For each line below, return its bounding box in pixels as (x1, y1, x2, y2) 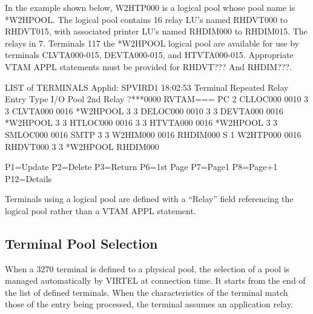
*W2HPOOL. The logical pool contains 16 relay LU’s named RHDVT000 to (5, 13, 288, 25)
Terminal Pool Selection (5, 234, 158, 252)
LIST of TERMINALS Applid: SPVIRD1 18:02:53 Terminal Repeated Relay (5, 80, 289, 93)
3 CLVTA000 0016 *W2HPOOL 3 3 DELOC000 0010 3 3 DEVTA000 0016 (5, 104, 283, 117)
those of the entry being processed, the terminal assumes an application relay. (5, 298, 293, 310)
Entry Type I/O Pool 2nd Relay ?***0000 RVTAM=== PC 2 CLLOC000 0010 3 (5, 93, 309, 105)
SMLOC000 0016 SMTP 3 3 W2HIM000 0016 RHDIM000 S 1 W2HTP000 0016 (5, 128, 301, 140)
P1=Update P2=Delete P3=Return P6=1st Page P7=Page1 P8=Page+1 (5, 160, 278, 173)
